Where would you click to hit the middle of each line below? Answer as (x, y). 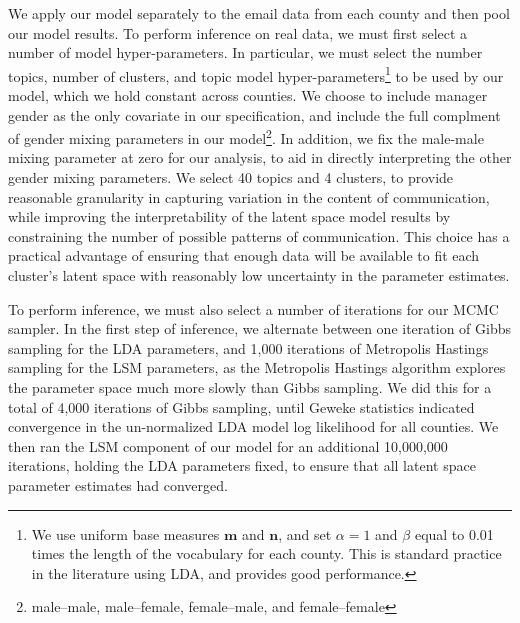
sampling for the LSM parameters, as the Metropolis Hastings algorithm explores (257, 367)
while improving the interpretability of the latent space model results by (229, 216)
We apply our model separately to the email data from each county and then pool (259, 13)
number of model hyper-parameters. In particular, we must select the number (245, 52)
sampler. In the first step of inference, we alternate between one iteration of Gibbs (260, 328)
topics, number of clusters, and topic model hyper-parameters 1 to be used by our (256, 74)
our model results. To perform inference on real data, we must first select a (238, 32)
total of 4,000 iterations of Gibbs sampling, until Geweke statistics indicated (241, 406)
